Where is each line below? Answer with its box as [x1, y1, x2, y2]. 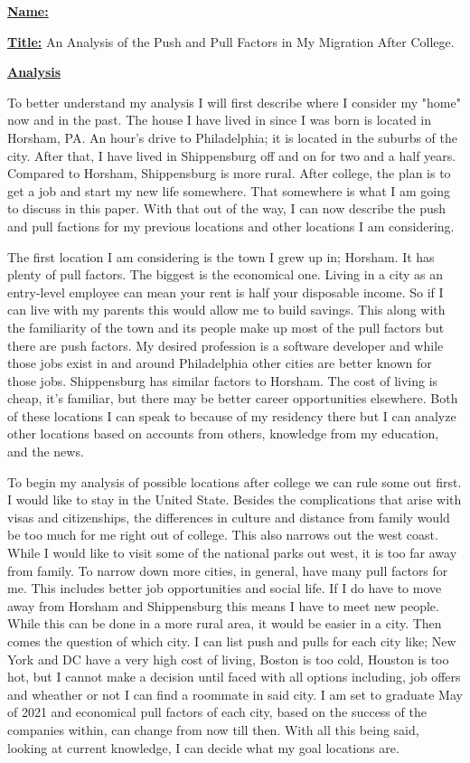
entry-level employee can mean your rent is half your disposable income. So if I [7, 282, 444, 301]
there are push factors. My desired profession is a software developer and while [7, 335, 444, 354]
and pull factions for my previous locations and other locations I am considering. [7, 216, 455, 235]
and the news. [7, 442, 84, 461]
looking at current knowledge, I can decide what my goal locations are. [7, 738, 399, 757]
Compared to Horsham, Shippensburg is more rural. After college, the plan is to [7, 164, 451, 183]
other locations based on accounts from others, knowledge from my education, [7, 424, 439, 443]
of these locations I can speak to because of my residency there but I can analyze [7, 406, 456, 425]
